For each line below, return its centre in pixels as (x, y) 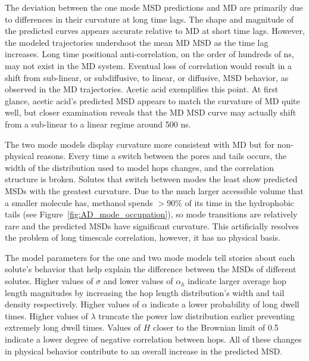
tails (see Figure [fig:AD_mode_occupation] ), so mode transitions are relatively (151, 214)
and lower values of (138, 281)
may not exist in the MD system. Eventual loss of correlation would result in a (149, 65)
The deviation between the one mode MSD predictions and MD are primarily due (154, 7)
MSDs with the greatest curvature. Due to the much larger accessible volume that (154, 190)
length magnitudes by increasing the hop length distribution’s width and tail (145, 292)
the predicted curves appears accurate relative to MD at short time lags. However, (155, 31)
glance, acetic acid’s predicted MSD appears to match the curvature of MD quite (152, 100)
